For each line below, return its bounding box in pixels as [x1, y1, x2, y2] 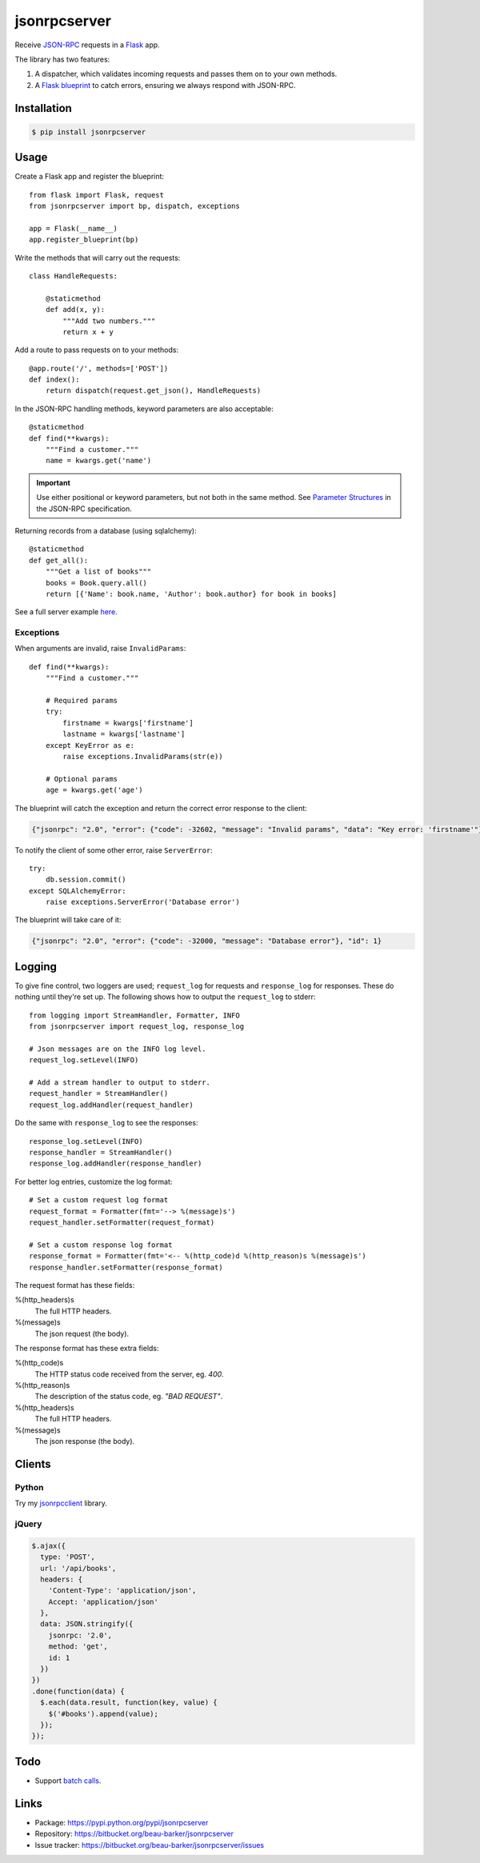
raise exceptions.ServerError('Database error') [45, 898, 240, 907]
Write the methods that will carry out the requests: [14, 253, 181, 262]
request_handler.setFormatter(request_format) [29, 1217, 215, 1227]
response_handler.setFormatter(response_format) [29, 1262, 223, 1272]
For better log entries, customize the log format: [14, 1177, 173, 1186]
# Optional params [45, 774, 118, 783]
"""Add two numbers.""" [62, 316, 156, 326]
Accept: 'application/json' [48, 1597, 159, 1606]
